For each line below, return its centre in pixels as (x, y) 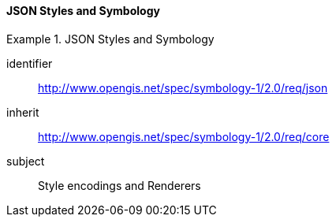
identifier (30, 63)
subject (26, 161)
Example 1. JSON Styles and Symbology (110, 39)
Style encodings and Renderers (119, 185)
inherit (23, 112)
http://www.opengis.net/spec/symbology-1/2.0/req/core (184, 136)
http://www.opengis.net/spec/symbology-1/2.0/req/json (183, 87)
